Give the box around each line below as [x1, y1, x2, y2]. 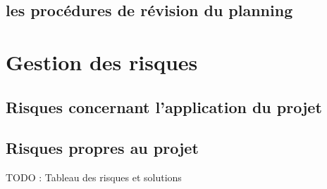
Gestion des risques [6, 47, 198, 76]
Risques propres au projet [6, 137, 199, 159]
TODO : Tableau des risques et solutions [6, 170, 182, 185]
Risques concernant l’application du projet [6, 96, 322, 117]
